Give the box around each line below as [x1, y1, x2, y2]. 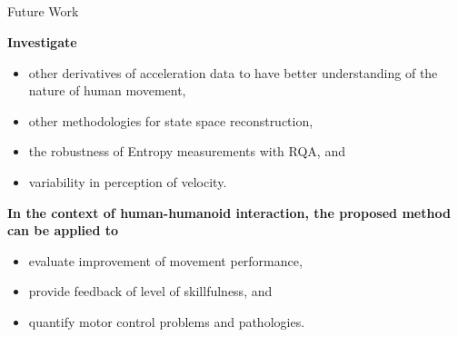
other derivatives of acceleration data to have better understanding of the [28, 63, 438, 82]
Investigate [7, 32, 77, 51]
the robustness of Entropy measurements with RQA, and [28, 142, 345, 161]
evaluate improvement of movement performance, [28, 251, 303, 270]
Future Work [7, 2, 79, 21]
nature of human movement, [28, 81, 186, 100]
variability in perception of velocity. [28, 172, 227, 191]
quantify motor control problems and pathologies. [28, 312, 305, 331]
